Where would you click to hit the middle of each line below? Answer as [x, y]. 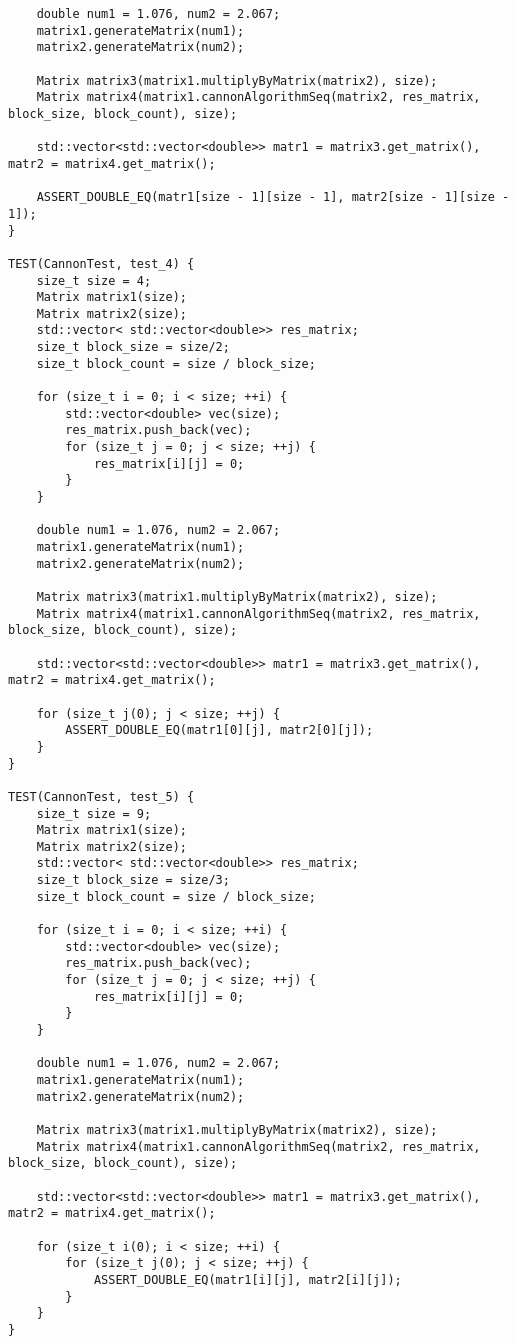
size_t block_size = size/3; [133, 880]
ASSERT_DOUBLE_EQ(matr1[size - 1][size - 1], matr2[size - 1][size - [273, 197]
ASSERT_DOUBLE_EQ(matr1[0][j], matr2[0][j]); [219, 730]
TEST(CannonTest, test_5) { [101, 796]
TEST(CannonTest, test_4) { [101, 263]
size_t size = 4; [94, 280]
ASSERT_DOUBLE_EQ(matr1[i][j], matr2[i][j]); [247, 1279]
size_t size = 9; [94, 813]
